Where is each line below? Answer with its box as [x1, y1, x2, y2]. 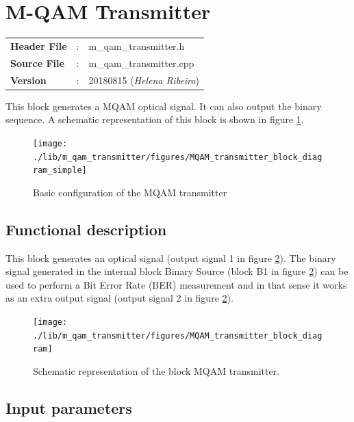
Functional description [5, 218, 167, 239]
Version [10, 72, 47, 87]
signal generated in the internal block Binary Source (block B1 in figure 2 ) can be [5, 264, 349, 278]
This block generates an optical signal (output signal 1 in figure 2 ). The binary [5, 250, 336, 265]
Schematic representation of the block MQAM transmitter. [33, 363, 280, 378]
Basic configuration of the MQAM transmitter [33, 185, 227, 199]
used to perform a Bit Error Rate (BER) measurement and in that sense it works [5, 277, 347, 291]
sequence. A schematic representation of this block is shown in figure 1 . [5, 112, 304, 127]
